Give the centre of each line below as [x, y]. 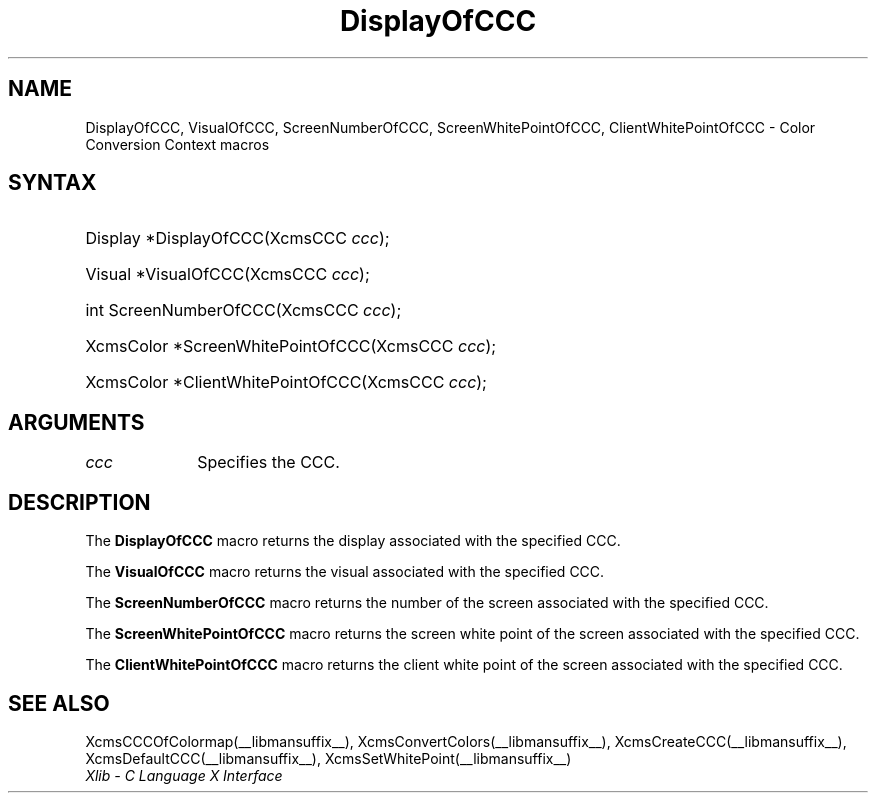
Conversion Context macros [177, 144]
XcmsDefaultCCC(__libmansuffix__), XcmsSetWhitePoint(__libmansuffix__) [328, 758]
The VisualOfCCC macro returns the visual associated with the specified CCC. [345, 572]
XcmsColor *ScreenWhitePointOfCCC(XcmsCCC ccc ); [291, 346]
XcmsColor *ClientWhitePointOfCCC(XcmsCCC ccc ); [286, 382]
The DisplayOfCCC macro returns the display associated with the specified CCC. [353, 541]
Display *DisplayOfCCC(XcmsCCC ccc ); [237, 238]
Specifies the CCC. [268, 462]
